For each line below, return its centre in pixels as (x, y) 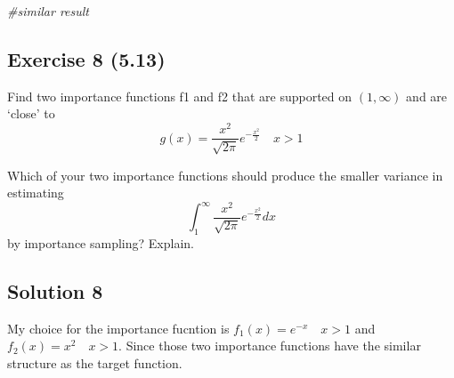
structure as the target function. (95, 363)
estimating (36, 193)
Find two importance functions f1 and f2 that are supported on (180, 96)
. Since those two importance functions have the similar (270, 346)
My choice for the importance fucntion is (118, 328)
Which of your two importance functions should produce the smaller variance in (225, 175)
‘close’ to (31, 113)
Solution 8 (55, 291)
